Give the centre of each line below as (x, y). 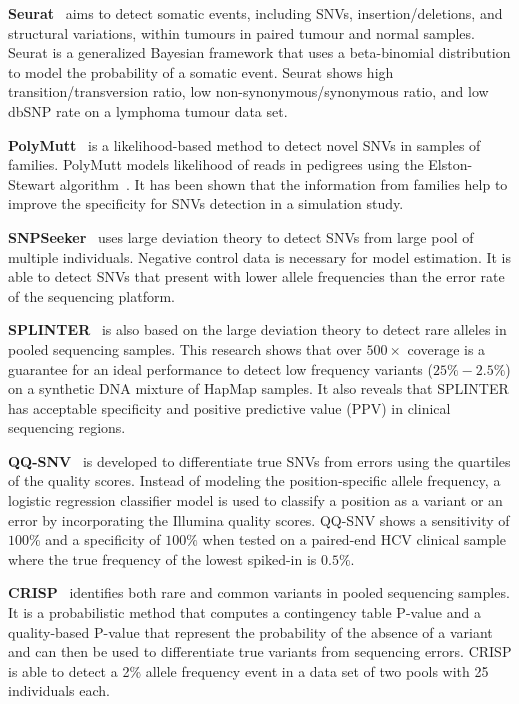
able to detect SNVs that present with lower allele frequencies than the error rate (256, 276)
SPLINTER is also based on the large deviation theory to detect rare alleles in (257, 329)
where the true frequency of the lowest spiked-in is (162, 558)
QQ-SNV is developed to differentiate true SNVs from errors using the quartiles (259, 460)
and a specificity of (103, 539)
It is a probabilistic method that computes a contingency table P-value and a (244, 612)
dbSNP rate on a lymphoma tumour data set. (148, 110)
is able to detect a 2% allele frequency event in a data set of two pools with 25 (248, 670)
